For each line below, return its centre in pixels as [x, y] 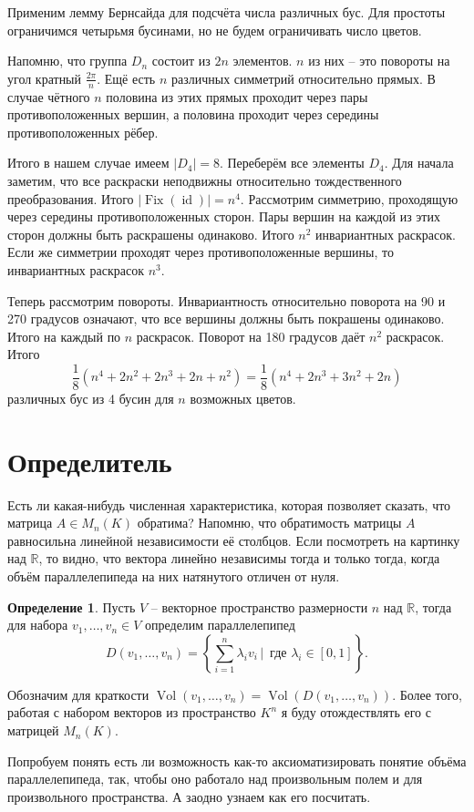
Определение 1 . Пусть [72, 606]
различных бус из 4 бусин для [91, 398]
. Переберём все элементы [292, 163]
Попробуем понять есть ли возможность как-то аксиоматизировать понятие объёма [237, 761]
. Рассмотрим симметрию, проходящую [349, 198]
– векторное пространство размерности [259, 606]
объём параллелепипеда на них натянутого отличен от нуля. [174, 576]
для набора [38, 625]
